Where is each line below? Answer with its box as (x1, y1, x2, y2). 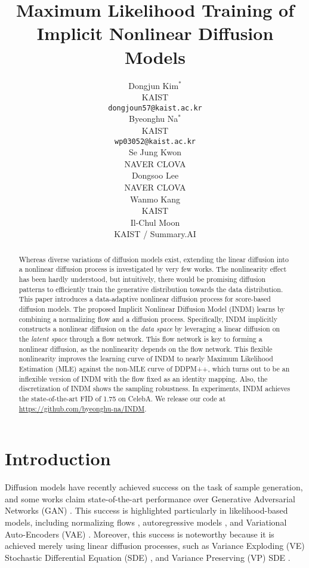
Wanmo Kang (129, 192, 180, 205)
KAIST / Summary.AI (114, 228, 196, 240)
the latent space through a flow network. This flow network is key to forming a (18, 333, 262, 343)
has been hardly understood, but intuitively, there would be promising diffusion (18, 274, 266, 284)
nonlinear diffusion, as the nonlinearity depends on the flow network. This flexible (18, 343, 273, 354)
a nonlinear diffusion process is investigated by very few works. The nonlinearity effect (18, 264, 287, 274)
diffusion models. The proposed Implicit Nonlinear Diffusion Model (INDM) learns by (18, 304, 285, 314)
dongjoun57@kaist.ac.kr (108, 103, 202, 112)
